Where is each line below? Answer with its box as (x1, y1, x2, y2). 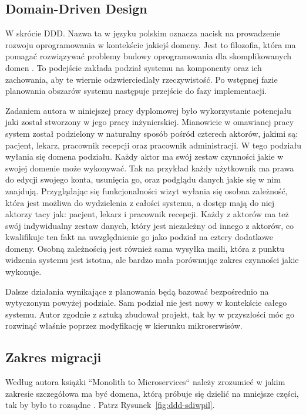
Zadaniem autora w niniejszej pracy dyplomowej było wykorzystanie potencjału (5, 104, 291, 116)
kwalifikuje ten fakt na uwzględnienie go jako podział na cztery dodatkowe (5, 231, 273, 243)
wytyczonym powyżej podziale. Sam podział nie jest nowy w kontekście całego (5, 296, 287, 309)
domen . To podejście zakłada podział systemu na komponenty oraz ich (5, 61, 262, 73)
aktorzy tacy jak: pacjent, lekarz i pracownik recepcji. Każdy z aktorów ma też (5, 208, 289, 220)
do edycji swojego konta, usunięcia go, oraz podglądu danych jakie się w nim (5, 173, 281, 185)
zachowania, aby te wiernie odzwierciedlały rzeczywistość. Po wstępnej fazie (5, 73, 278, 85)
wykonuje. (5, 265, 42, 278)
